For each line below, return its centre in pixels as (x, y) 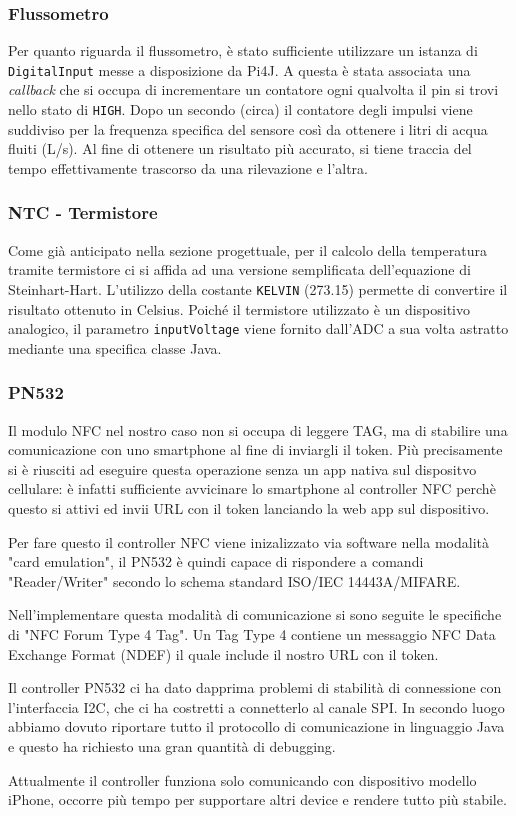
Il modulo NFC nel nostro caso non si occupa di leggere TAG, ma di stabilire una (258, 429)
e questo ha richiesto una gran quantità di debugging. (172, 745)
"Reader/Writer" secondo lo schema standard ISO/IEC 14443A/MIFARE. (234, 580)
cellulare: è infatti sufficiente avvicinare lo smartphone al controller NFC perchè (252, 488)
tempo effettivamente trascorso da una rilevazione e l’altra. (188, 167)
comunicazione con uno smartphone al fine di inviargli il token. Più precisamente (255, 449)
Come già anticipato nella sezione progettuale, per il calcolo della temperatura (247, 249)
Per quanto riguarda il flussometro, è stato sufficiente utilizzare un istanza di (243, 50)
